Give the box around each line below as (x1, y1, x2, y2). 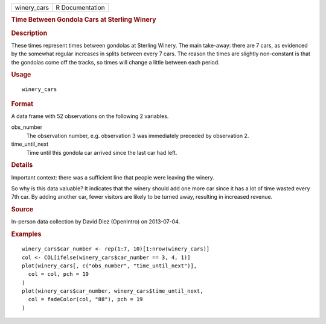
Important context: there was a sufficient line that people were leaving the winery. (11, 173, 214, 181)
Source (11, 205, 34, 214)
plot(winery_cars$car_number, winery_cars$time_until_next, (22, 288, 203, 294)
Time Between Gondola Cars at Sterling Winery (11, 16, 156, 24)
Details (11, 161, 33, 169)
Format (11, 99, 33, 108)
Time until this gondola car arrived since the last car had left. (26, 149, 177, 156)
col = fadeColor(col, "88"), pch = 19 (28, 296, 143, 303)
